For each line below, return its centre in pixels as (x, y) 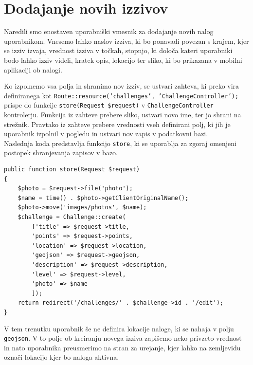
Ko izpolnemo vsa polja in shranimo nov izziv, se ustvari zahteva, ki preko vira (122, 86)
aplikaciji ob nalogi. (33, 69)
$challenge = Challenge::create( (72, 217)
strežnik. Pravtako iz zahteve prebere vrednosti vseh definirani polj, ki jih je (117, 124)
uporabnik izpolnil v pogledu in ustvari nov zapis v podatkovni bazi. (106, 134)
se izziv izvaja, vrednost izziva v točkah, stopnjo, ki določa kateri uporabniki (118, 50)
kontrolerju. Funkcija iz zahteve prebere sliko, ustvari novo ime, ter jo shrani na (123, 114)
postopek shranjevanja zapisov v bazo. (61, 153)
